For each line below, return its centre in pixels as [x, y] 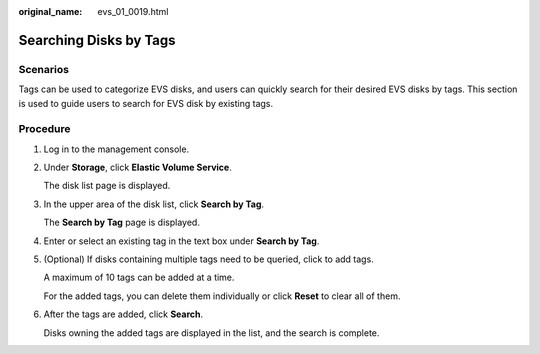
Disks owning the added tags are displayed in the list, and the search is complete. [211, 332]
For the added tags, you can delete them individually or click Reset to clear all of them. [222, 296]
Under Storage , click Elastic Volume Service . [137, 167]
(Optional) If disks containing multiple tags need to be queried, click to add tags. [208, 259]
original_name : [50, 11]
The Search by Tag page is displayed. [121, 222]
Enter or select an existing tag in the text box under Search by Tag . [181, 241]
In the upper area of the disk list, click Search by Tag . [154, 204]
